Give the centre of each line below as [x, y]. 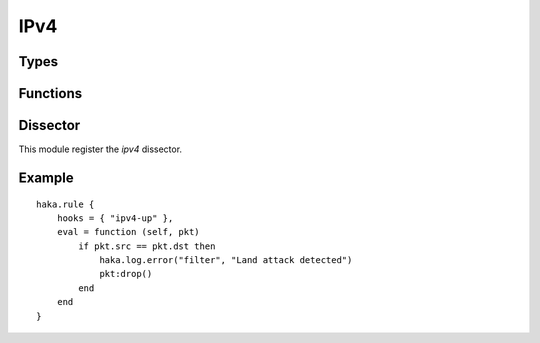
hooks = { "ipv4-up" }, [115, 218]
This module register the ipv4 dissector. [100, 149]
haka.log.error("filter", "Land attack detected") [226, 260]
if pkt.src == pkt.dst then [147, 246]
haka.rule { [65, 204]
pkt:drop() [126, 274]
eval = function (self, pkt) [128, 232]
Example [46, 177]
